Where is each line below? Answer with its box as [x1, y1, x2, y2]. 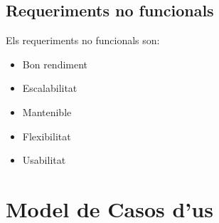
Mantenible [22, 104, 72, 119]
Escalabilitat [22, 81, 78, 95]
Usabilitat [22, 152, 66, 167]
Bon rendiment [22, 56, 88, 71]
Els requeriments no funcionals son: [6, 33, 160, 48]
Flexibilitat [22, 128, 71, 143]
